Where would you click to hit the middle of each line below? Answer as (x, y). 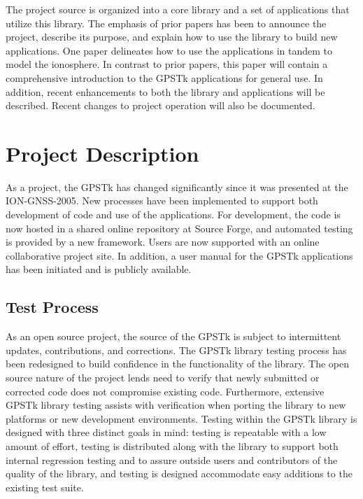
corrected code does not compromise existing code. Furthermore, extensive (165, 391)
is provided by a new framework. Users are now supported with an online (163, 242)
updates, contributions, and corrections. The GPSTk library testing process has (176, 350)
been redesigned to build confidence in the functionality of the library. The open (178, 364)
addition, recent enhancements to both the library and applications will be (165, 91)
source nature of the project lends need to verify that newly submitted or (163, 378)
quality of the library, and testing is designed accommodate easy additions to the (179, 473)
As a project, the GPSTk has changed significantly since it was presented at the (177, 187)
